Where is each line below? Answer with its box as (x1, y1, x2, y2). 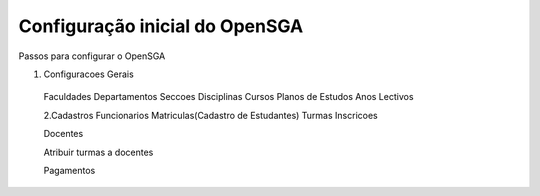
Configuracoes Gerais (43, 68, 134, 80)
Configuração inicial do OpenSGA (18, 15, 304, 37)
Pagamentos (43, 164, 96, 176)
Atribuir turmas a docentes (43, 146, 154, 158)
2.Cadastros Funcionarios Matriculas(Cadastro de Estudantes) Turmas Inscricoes (43, 109, 379, 121)
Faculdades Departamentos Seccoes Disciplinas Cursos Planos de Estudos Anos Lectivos (43, 91, 414, 103)
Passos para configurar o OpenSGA (18, 50, 166, 62)
